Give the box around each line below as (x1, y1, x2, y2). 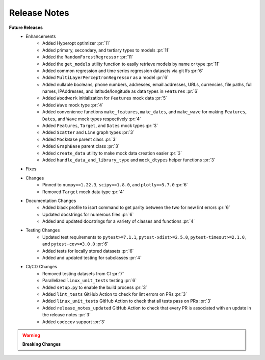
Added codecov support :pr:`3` (42, 319, 106, 325)
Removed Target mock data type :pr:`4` (42, 189, 125, 195)
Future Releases (9, 25, 43, 30)
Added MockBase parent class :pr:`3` (42, 136, 117, 142)
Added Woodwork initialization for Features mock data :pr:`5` (42, 95, 167, 101)
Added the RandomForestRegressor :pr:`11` (42, 54, 133, 60)
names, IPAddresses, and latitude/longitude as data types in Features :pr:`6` (42, 88, 199, 94)
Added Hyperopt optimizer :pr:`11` (42, 40, 110, 46)
